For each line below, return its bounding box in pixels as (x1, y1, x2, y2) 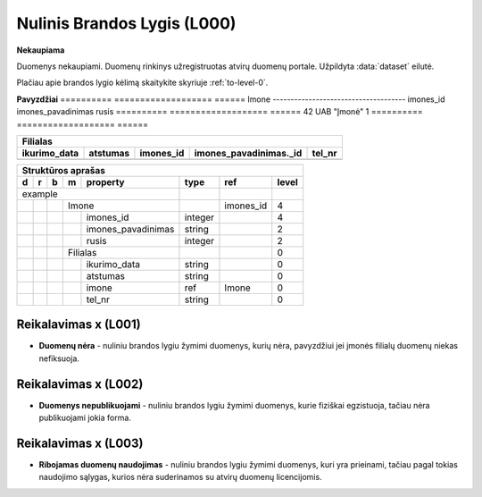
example (21, 188, 58, 200)
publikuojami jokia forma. (38, 412, 131, 424)
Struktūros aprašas (21, 164, 106, 176)
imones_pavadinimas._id (194, 147, 303, 159)
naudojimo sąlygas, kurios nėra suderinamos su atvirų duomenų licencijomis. (38, 472, 322, 483)
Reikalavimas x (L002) (16, 376, 144, 392)
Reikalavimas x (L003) (16, 435, 144, 451)
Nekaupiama (16, 45, 65, 55)
